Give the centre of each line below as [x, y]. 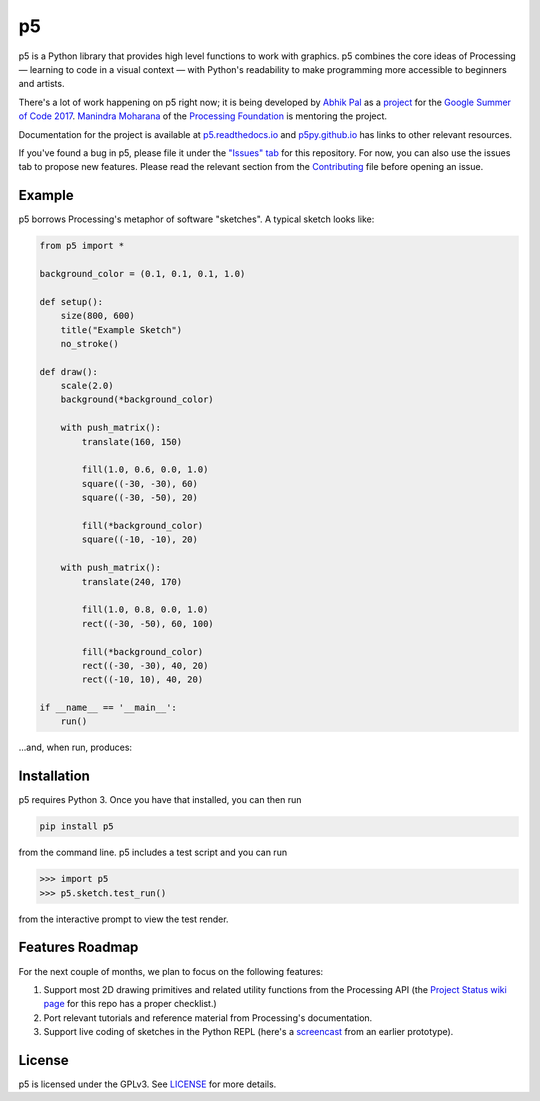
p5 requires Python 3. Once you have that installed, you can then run [160, 800]
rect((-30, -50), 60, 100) [147, 623]
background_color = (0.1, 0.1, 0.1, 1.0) [142, 273]
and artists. [41, 84]
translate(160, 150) [132, 441]
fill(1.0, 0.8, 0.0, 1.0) [145, 609]
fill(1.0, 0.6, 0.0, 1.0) [145, 469]
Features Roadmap [78, 947]
